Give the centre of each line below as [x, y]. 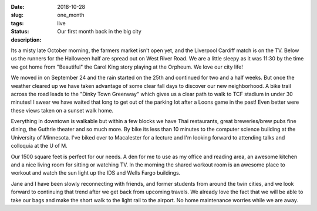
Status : [20, 32]
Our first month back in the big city [100, 32]
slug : [17, 15]
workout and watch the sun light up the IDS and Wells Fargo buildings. [96, 173]
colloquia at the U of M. [39, 146]
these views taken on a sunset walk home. [62, 110]
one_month [71, 15]
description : [26, 40]
